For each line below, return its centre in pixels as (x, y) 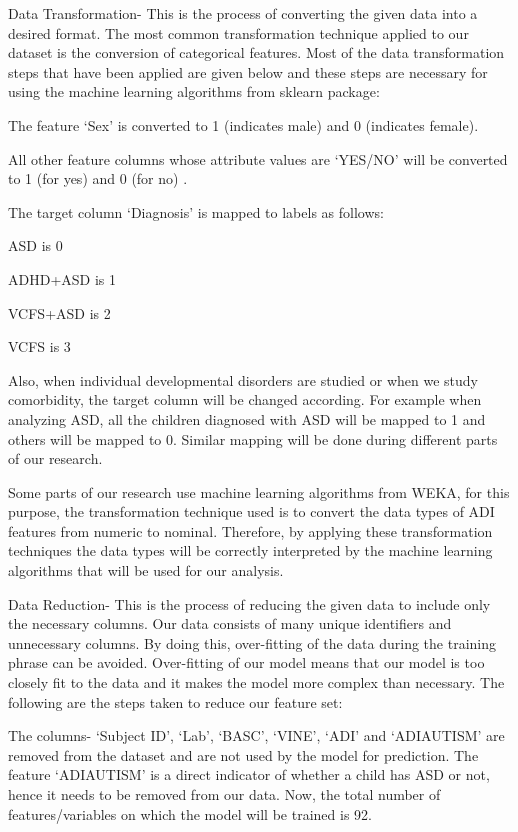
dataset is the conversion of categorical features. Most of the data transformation (256, 52)
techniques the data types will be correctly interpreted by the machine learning (250, 550)
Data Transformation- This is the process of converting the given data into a (243, 13)
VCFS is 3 (39, 346)
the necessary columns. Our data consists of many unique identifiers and (230, 623)
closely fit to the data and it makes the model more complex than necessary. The (256, 682)
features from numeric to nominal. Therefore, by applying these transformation (250, 530)
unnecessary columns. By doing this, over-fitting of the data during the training (252, 642)
